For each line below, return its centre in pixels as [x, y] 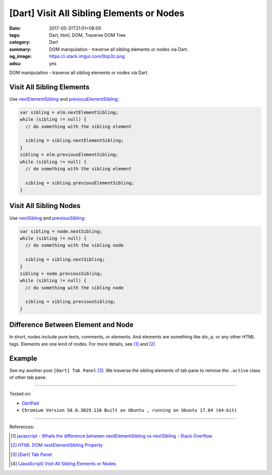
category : [20, 42]
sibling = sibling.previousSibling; [71, 302]
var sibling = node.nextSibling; [61, 231]
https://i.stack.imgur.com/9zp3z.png [87, 56]
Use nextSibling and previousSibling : [47, 218]
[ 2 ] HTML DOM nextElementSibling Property [57, 445]
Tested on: [20, 394]
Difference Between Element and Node [71, 325]
